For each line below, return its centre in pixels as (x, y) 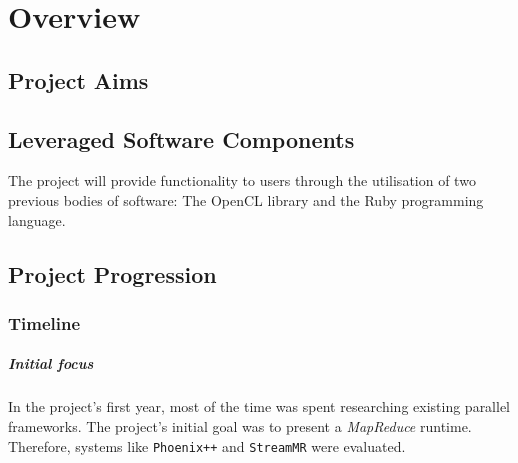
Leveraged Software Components (181, 138)
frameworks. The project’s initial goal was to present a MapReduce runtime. (240, 425)
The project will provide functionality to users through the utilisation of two (242, 180)
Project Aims (78, 79)
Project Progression (112, 273)
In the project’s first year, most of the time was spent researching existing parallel (259, 406)
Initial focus (51, 363)
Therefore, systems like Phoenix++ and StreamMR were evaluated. (207, 445)
